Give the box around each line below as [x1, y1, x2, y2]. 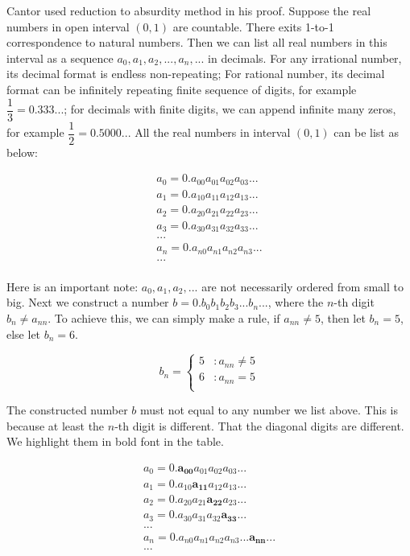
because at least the [6, 417, 105, 434]
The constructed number [6, 402, 128, 418]
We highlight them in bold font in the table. [6, 433, 224, 450]
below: [6, 143, 38, 160]
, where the [267, 294, 324, 311]
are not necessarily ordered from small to [201, 278, 404, 294]
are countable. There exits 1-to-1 [172, 18, 334, 35]
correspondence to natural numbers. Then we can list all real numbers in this [6, 34, 387, 51]
